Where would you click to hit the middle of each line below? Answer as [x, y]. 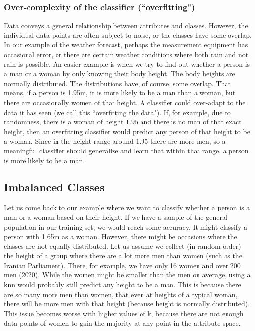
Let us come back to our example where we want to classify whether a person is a [127, 207]
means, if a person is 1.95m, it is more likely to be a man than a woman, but [120, 93]
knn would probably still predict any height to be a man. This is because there [123, 285]
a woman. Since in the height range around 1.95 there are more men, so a [115, 141]
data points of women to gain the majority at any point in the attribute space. [122, 323]
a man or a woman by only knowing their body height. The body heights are [120, 74]
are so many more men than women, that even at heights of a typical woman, [121, 294]
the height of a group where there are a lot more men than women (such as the [123, 256]
